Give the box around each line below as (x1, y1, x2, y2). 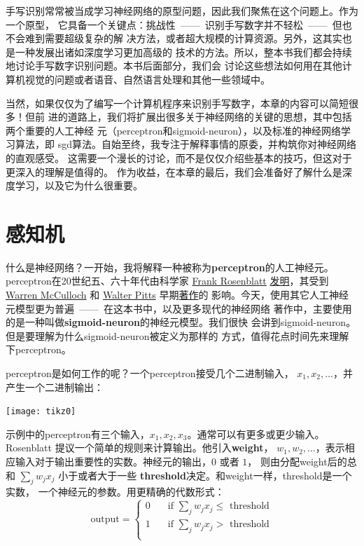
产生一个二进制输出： (6, 379, 104, 394)
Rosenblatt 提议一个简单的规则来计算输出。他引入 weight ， (6, 440, 274, 455)
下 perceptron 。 (6, 342, 71, 357)
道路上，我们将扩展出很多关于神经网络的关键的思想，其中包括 (67, 109, 352, 124)
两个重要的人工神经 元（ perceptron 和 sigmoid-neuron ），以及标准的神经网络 (6, 123, 341, 137)
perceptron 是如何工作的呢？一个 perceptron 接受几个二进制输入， (6, 366, 294, 380)
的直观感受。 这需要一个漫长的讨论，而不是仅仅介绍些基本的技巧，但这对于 (6, 150, 352, 165)
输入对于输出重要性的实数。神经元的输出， (15, 454, 211, 469)
